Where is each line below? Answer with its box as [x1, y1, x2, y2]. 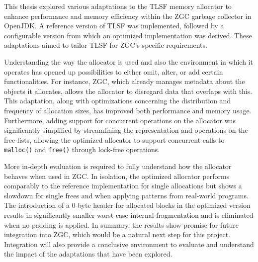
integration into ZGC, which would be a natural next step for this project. [4, 229, 231, 240]
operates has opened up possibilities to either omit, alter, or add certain [4, 66, 223, 77]
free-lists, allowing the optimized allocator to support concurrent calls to [4, 134, 225, 145]
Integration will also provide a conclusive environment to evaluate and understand [4, 239, 254, 249]
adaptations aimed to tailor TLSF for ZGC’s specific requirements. [4, 40, 207, 50]
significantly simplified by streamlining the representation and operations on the [4, 125, 248, 135]
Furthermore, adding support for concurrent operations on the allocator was [4, 115, 236, 125]
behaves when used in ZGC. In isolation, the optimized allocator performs [4, 171, 230, 181]
